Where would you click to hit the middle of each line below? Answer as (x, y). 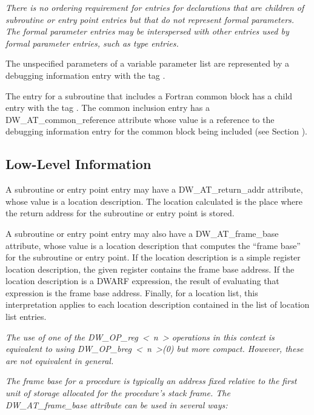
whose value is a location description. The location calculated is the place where (154, 201)
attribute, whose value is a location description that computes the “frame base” (153, 245)
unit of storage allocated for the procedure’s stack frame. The (118, 393)
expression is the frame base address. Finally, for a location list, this (132, 292)
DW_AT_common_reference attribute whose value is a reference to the (140, 119)
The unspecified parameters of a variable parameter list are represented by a (148, 63)
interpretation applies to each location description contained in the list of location (158, 304)
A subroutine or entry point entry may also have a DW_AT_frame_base (142, 233)
